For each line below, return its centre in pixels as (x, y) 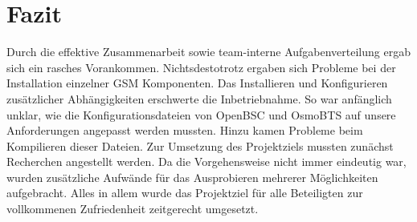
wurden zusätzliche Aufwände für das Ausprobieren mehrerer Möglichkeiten (192, 177)
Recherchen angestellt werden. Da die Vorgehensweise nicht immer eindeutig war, (206, 161)
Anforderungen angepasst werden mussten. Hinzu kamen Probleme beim (185, 130)
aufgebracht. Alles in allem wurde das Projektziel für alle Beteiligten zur (185, 193)
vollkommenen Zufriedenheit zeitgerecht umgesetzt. (133, 209)
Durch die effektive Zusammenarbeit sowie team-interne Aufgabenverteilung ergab (208, 52)
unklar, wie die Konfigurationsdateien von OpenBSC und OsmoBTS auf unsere (201, 114)
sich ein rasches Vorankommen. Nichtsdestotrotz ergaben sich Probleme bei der (201, 67)
